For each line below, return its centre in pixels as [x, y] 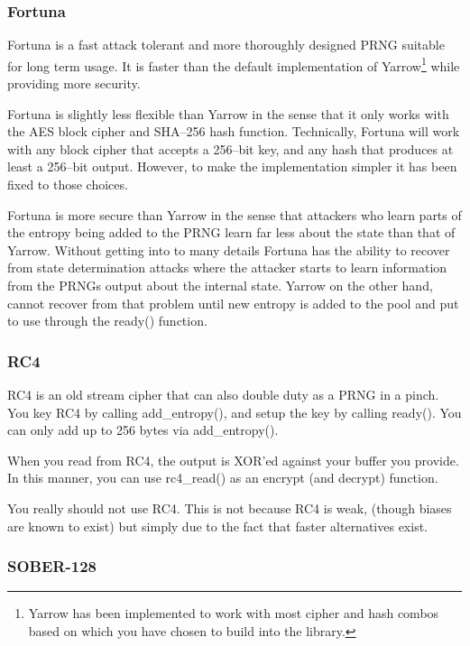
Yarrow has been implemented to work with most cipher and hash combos [234, 613]
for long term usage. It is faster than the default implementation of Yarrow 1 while [234, 64]
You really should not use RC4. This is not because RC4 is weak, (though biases [230, 508]
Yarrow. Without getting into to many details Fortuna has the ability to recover [229, 249]
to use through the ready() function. [107, 321]
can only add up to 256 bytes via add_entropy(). [143, 430]
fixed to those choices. [68, 185]
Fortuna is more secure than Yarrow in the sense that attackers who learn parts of [235, 214]
